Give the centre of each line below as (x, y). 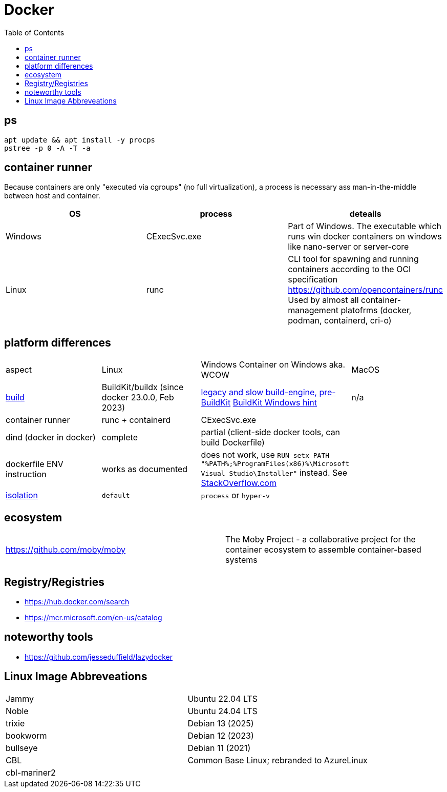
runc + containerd (136, 420)
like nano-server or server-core (348, 247)
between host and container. (52, 196)
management (313, 310)
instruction (26, 474)
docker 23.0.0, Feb (138, 398)
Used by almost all (323, 300)
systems (241, 560)
